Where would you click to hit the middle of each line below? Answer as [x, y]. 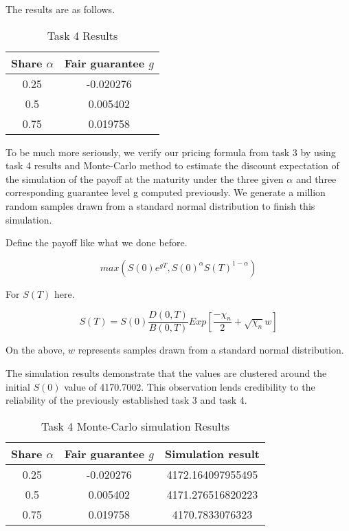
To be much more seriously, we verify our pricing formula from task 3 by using [171, 152]
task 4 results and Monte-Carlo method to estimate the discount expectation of [172, 165]
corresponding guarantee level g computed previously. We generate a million [166, 192]
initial [18, 386]
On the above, [35, 350]
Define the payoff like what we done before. [97, 242]
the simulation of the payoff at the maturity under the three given [145, 178]
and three [316, 178]
